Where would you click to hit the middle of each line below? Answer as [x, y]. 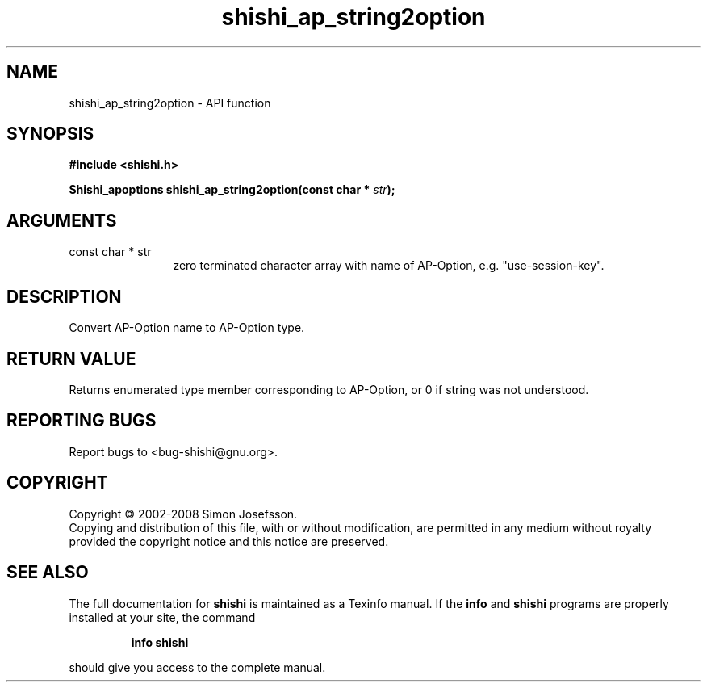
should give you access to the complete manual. [197, 667]
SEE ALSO [48, 573]
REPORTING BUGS [82, 421]
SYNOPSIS [50, 134]
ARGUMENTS [62, 220]
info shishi [160, 642]
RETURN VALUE [71, 359]
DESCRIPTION [64, 296]
